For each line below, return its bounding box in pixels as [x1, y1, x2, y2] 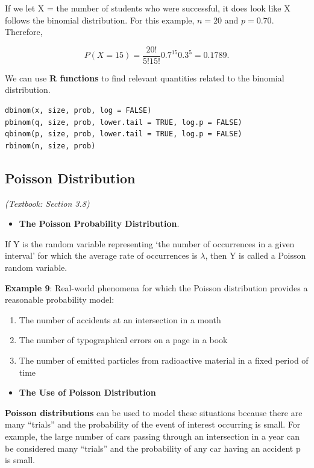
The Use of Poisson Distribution [19, 386, 156, 399]
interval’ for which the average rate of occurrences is [5, 249, 198, 262]
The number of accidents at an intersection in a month [19, 313, 221, 326]
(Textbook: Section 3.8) [5, 197, 90, 209]
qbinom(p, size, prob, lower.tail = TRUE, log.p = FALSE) [5, 130, 242, 139]
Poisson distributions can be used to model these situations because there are [5, 406, 303, 419]
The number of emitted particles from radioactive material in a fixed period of [19, 353, 309, 366]
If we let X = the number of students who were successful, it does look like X [5, 2, 290, 14]
